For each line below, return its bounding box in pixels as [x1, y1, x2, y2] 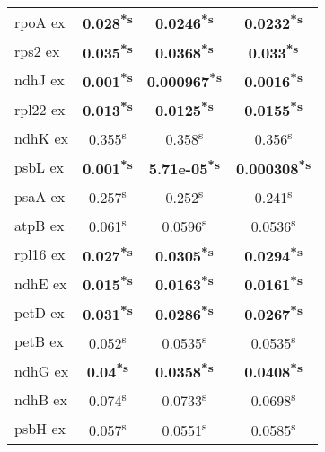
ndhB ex [14, 388, 67, 410]
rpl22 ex [14, 98, 66, 120]
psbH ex [14, 418, 66, 439]
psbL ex [14, 156, 64, 178]
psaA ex [14, 185, 66, 207]
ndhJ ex [14, 69, 65, 91]
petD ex [14, 301, 65, 323]
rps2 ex [14, 40, 60, 61]
